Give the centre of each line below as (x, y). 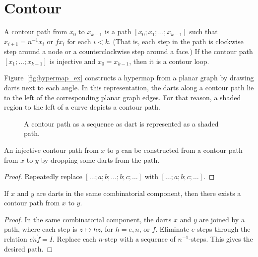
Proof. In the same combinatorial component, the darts (88, 219)
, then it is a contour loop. (169, 61)
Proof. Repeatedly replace (43, 176)
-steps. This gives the (221, 239)
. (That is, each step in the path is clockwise (176, 41)
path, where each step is (41, 229)
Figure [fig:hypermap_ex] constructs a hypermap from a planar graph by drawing (129, 78)
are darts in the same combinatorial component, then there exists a (139, 193)
